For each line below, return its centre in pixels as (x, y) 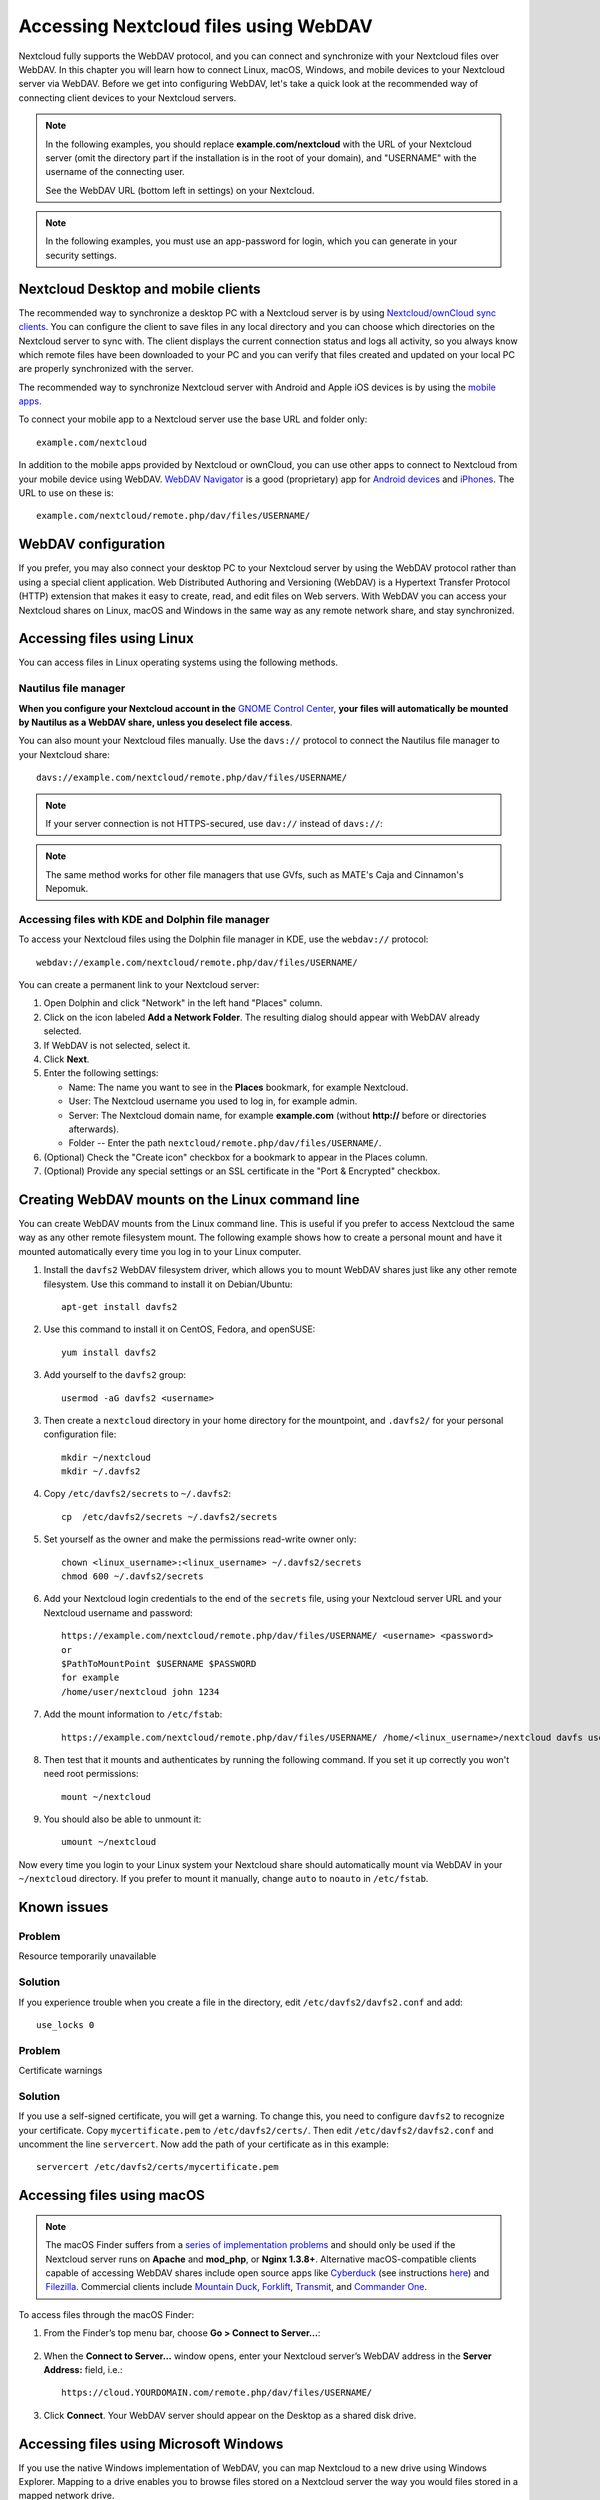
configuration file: (80, 1434)
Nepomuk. (67, 889)
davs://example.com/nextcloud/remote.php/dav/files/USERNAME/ (192, 778)
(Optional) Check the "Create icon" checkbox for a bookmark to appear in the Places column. (236, 1157)
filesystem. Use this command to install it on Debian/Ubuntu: (168, 1284)
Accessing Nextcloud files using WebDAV (196, 26)
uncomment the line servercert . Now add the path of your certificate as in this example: (204, 2144)
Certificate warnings (60, 2071)
